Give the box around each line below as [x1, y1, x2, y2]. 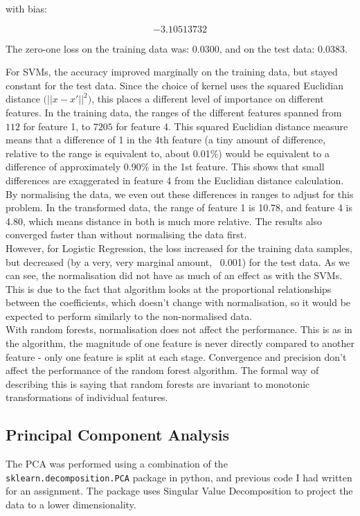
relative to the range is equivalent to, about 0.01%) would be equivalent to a [6, 145, 330, 160]
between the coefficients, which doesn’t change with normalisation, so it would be [6, 295, 351, 310]
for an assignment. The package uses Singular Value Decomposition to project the [6, 483, 353, 498]
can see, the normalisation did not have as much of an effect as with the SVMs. [6, 268, 343, 283]
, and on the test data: [219, 41, 315, 55]
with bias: [6, 1, 47, 15]
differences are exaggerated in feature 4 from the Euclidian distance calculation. [6, 172, 344, 187]
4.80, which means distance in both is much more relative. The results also [6, 213, 323, 228]
